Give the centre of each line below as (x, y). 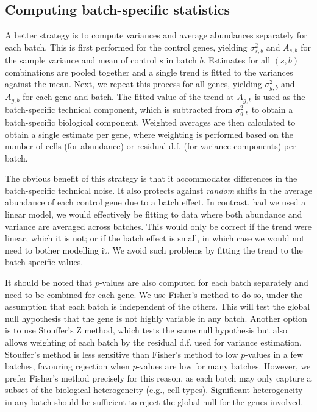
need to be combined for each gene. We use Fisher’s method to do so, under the (154, 294)
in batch (181, 59)
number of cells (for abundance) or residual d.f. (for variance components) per (151, 146)
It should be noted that (49, 282)
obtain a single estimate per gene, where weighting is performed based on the (149, 134)
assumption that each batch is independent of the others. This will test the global (158, 306)
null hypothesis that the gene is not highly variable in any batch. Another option (156, 318)
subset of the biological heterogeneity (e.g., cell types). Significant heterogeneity (154, 390)
